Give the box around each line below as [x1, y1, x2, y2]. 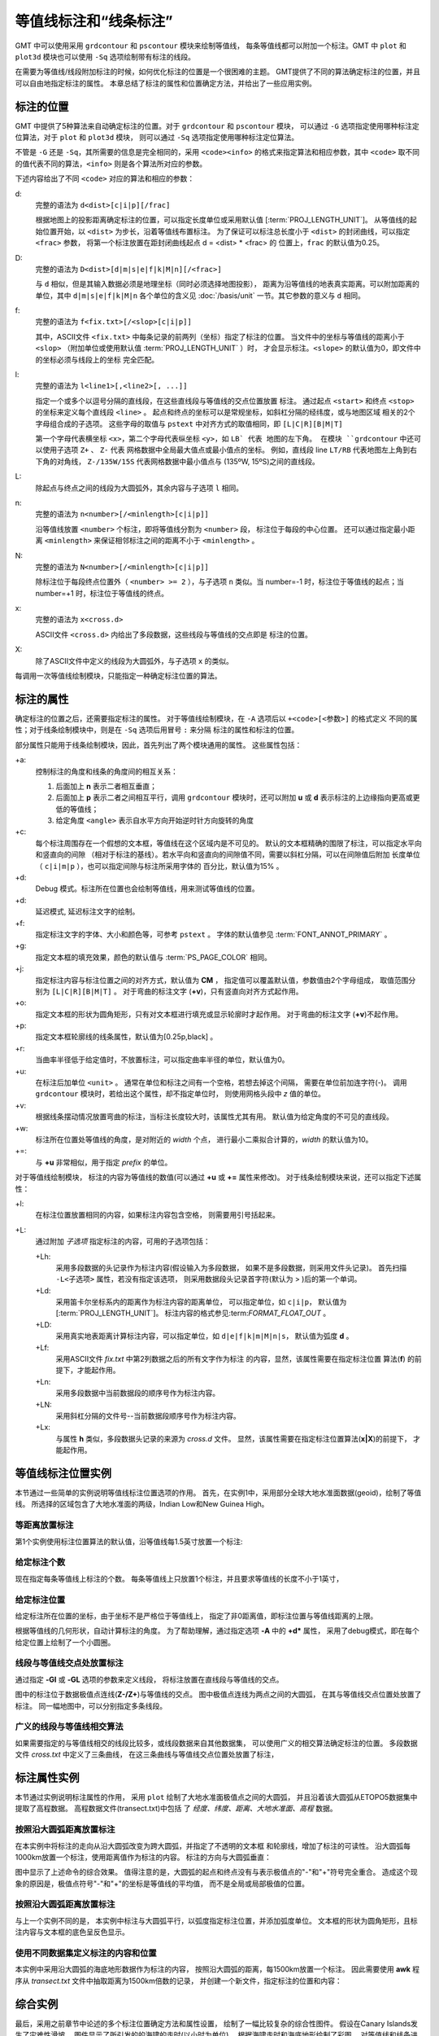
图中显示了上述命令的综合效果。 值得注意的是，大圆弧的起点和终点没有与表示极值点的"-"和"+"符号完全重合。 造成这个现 [15, 1867, 418, 1877]
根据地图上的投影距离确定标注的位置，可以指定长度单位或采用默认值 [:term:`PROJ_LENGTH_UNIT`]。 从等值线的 [35, 215, 411, 225]
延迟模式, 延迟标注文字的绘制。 [35, 906, 140, 916]
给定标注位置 [15, 1594, 66, 1605]
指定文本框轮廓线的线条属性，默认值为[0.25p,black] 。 [35, 1032, 218, 1042]
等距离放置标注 [15, 1520, 74, 1531]
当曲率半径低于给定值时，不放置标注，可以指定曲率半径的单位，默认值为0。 [35, 1055, 289, 1064]
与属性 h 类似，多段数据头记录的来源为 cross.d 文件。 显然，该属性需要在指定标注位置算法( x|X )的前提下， [55, 1433, 412, 1443]
